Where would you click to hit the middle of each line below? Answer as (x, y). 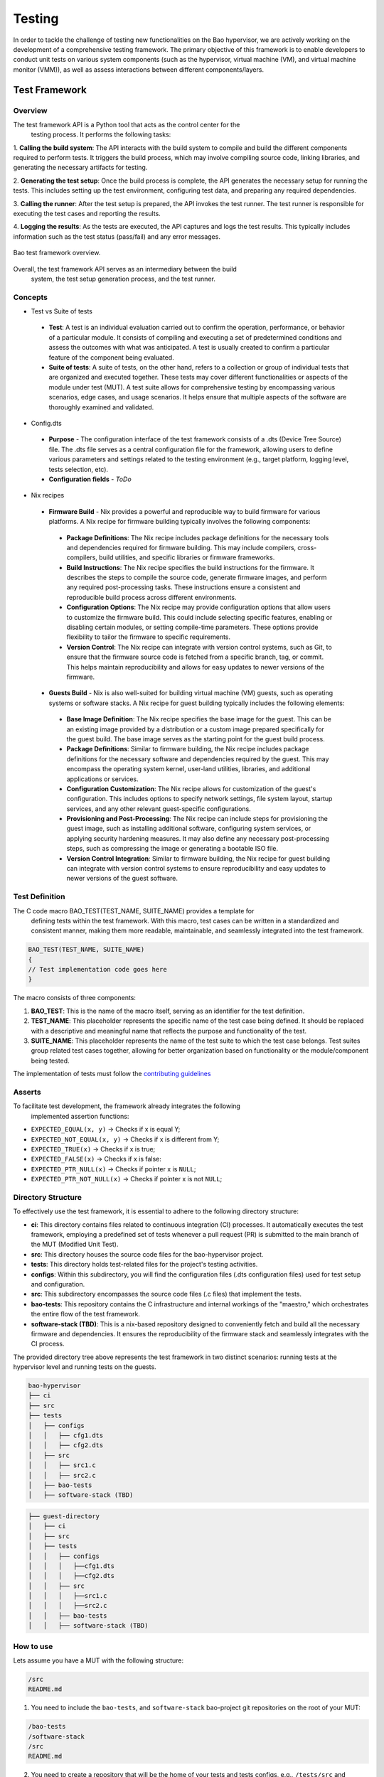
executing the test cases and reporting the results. (87, 214)
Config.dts (46, 423)
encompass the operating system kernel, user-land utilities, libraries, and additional (188, 769)
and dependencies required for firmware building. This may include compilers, (181, 547)
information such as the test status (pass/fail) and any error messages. (117, 236)
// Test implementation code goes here (97, 970)
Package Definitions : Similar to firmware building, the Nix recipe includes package (188, 749)
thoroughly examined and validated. (101, 407)
